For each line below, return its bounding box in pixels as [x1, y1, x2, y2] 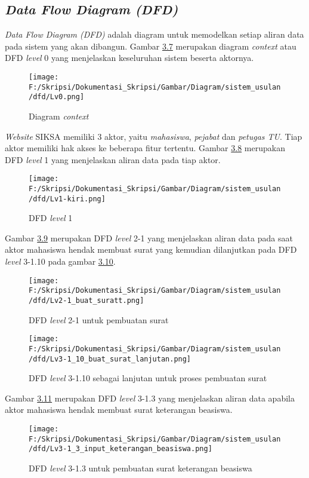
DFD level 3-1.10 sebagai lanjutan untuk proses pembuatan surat [29, 372, 267, 384]
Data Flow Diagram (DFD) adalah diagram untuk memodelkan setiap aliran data [5, 28, 304, 41]
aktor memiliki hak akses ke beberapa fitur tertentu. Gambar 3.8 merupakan [5, 142, 285, 154]
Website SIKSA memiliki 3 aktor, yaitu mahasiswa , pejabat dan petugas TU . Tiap [5, 130, 302, 142]
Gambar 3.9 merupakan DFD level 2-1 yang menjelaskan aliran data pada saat [5, 231, 293, 244]
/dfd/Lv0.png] [29, 93, 85, 102]
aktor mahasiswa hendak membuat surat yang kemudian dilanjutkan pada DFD [5, 243, 297, 256]
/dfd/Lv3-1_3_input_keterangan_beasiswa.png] [29, 445, 212, 454]
